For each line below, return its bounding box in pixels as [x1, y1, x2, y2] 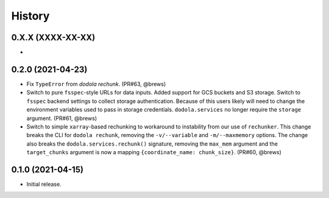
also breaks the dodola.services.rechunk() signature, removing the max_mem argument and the [26, 140, 278, 147]
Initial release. [26, 180, 62, 188]
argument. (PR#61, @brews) [26, 115, 97, 122]
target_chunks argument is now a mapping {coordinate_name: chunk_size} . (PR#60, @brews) [26, 149, 281, 156]
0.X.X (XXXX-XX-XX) [11, 32, 96, 43]
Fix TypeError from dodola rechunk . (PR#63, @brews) [26, 80, 166, 88]
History [11, 9, 50, 23]
